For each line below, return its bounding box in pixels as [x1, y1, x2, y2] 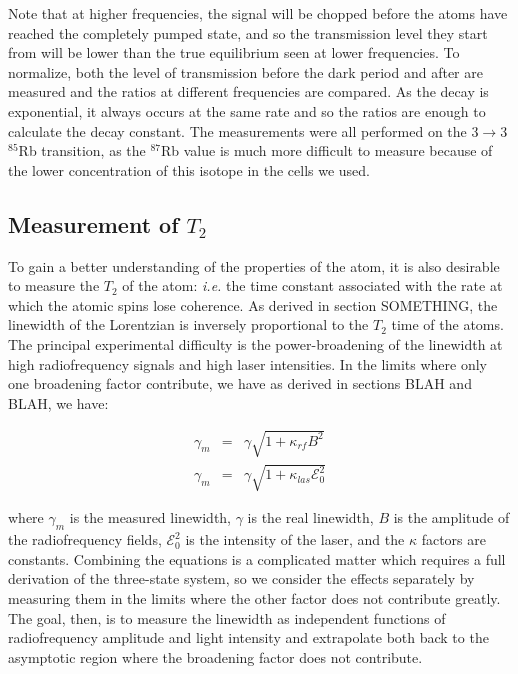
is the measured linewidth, [69, 507, 231, 528]
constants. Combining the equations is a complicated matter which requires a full [8, 548, 506, 569]
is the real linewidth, [247, 507, 374, 528]
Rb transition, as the [18, 140, 146, 161]
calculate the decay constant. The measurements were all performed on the [8, 120, 467, 141]
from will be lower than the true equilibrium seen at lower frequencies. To [8, 42, 460, 63]
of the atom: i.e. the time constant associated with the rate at [122, 275, 503, 296]
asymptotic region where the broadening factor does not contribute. [8, 646, 423, 667]
